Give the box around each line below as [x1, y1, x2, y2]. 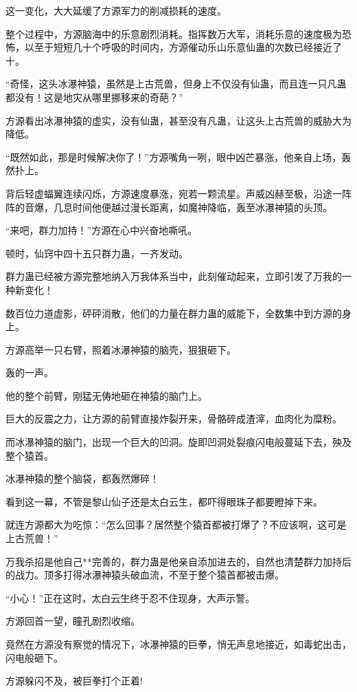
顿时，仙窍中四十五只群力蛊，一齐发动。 [5, 246, 188, 260]
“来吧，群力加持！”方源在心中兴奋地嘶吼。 [5, 223, 198, 237]
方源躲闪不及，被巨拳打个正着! [5, 673, 143, 688]
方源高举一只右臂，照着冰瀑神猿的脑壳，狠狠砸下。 [5, 342, 236, 356]
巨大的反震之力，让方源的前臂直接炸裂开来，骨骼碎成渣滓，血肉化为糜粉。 [5, 411, 342, 426]
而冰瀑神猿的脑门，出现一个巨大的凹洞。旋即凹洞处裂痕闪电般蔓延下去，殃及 [5, 435, 352, 449]
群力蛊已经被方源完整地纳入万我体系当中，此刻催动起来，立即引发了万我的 [5, 269, 342, 283]
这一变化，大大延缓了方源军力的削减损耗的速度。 [5, 3, 227, 17]
